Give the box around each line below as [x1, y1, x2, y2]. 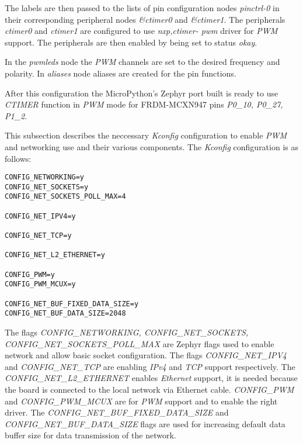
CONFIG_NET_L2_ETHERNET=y [5, 251, 105, 259]
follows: [5, 152, 32, 164]
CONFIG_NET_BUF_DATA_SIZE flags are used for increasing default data [5, 417, 285, 430]
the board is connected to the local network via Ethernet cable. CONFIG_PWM [5, 383, 294, 395]
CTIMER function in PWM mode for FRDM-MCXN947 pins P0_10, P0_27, [5, 98, 283, 110]
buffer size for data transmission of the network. [5, 429, 176, 441]
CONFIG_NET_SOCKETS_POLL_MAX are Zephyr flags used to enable [5, 337, 274, 349]
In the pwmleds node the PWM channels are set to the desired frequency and [5, 56, 280, 68]
